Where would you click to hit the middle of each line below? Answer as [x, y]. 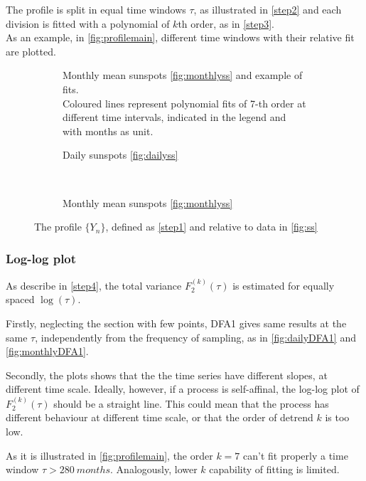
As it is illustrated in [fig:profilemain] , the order [109, 455]
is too [337, 417]
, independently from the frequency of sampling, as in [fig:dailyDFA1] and [196, 337]
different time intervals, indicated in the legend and [174, 117]
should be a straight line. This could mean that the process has [191, 403]
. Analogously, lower [154, 469]
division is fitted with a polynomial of [88, 23]
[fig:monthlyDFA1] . [47, 351]
